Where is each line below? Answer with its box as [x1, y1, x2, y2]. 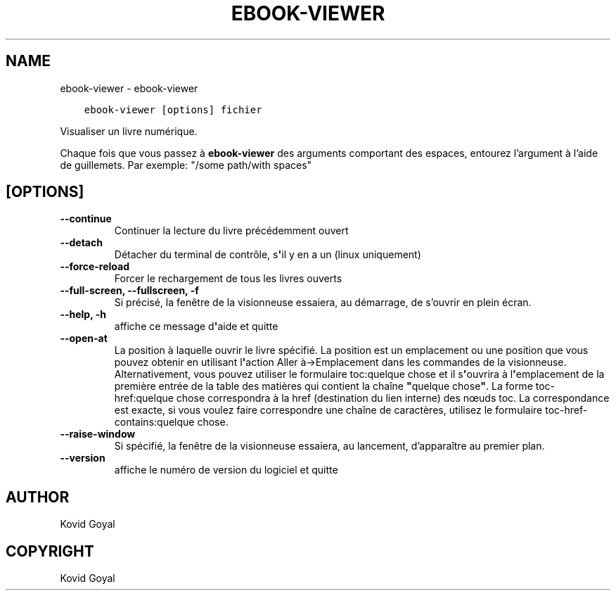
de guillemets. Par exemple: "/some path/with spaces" [60, 158, 312, 171]
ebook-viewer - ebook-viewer [60, 82, 198, 94]
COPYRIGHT [6, 542, 94, 560]
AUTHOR [6, 488, 70, 506]
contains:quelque [114, 416, 195, 429]
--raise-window [60, 428, 136, 440]
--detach [60, 236, 103, 249]
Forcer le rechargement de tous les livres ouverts [114, 272, 342, 285]
